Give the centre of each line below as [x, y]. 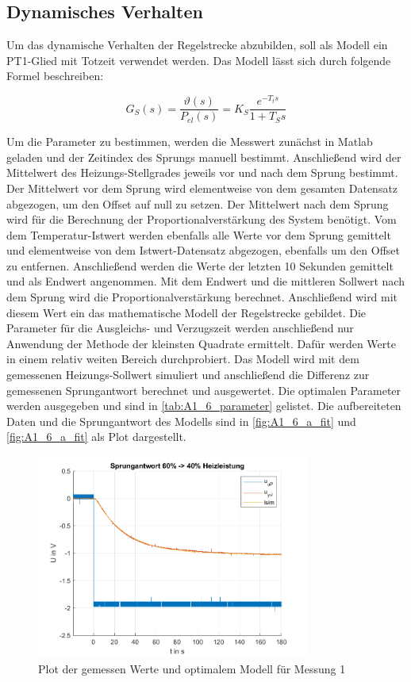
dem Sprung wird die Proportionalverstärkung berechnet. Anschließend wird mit [202, 297]
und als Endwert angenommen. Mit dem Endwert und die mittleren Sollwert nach [205, 281]
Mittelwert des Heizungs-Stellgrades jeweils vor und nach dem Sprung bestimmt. [202, 172]
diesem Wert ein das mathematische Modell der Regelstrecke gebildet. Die [186, 312]
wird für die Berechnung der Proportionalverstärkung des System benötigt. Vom [202, 219]
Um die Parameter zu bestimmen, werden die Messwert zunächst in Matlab [190, 142]
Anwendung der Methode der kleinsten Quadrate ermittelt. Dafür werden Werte [201, 343]
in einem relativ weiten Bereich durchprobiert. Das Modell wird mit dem [183, 359]
